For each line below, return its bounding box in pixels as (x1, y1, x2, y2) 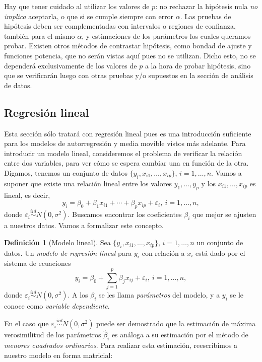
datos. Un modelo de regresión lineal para (4, 247, 132, 258)
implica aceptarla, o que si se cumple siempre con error (4, 11, 174, 21)
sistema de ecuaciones (4, 258, 71, 268)
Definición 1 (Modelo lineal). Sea (4, 237, 111, 247)
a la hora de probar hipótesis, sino (145, 60, 251, 70)
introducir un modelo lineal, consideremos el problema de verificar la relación (4, 148, 242, 158)
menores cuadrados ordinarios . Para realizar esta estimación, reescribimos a (4, 340, 238, 350)
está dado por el (195, 247, 245, 258)
